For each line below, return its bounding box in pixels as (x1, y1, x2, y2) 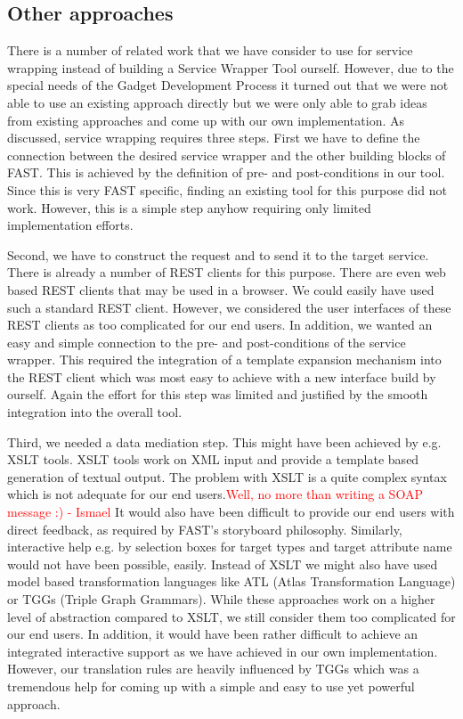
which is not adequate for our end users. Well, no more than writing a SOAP (7, 485, 423, 503)
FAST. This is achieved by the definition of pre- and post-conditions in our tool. (7, 163, 445, 182)
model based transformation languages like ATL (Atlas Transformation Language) (7, 572, 456, 591)
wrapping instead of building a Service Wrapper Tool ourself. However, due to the (7, 58, 454, 77)
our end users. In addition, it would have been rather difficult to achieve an (7, 625, 418, 643)
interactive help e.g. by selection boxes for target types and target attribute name (7, 537, 452, 556)
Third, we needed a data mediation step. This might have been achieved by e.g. (7, 432, 442, 451)
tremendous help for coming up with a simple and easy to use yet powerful (7, 676, 415, 695)
